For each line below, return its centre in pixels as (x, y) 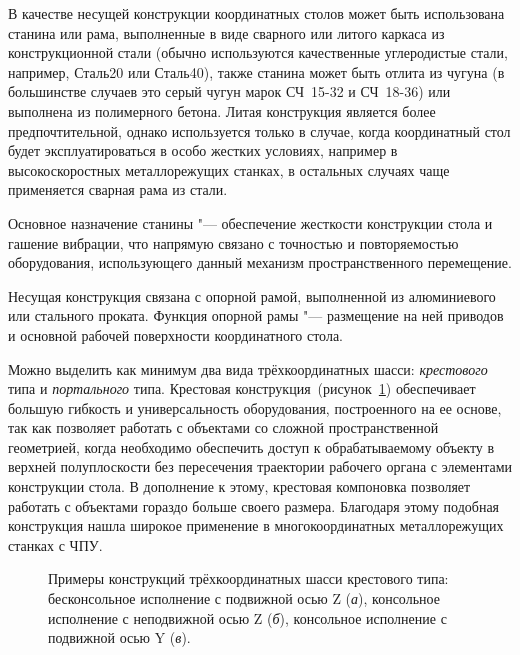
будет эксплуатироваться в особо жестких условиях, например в (203, 150)
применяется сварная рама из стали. (118, 189)
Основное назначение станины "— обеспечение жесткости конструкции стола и (250, 222)
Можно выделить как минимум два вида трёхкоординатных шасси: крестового (248, 368)
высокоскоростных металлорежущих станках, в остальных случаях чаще (229, 169)
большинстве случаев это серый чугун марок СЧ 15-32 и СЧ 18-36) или (229, 91)
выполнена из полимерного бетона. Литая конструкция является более (222, 110)
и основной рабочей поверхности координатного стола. (175, 334)
